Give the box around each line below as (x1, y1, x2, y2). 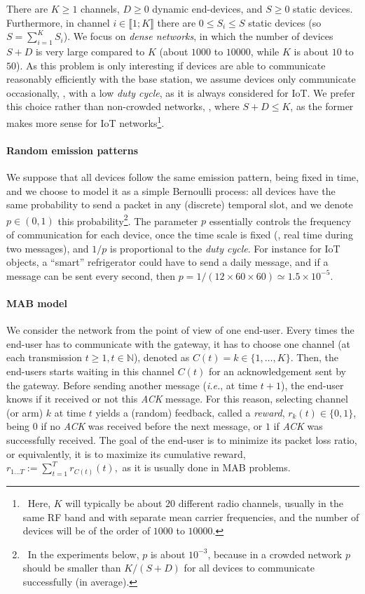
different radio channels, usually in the (178, 495, 343, 510)
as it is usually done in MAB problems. (122, 460, 291, 475)
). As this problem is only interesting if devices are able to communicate (16, 58, 326, 72)
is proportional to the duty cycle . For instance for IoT (110, 241, 340, 255)
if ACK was (273, 419, 323, 433)
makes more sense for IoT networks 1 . (6, 113, 165, 130)
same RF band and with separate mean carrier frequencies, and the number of (22, 509, 359, 524)
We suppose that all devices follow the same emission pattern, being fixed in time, (6, 170, 359, 184)
